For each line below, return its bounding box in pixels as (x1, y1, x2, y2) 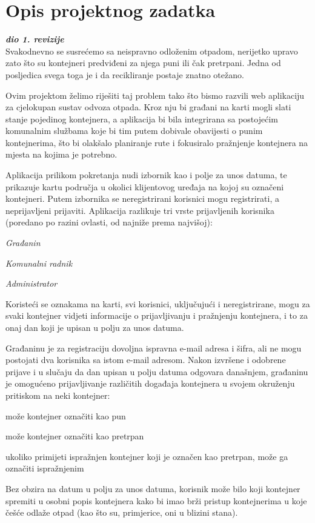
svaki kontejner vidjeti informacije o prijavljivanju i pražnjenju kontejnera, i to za (5, 309, 308, 322)
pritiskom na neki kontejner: (5, 388, 110, 401)
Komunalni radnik (5, 256, 73, 269)
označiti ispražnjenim (5, 462, 84, 475)
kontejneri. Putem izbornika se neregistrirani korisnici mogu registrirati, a (5, 192, 280, 205)
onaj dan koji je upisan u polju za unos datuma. (5, 321, 184, 333)
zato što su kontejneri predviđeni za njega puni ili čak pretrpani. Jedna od (5, 56, 281, 69)
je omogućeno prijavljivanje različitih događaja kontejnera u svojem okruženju (5, 377, 295, 390)
